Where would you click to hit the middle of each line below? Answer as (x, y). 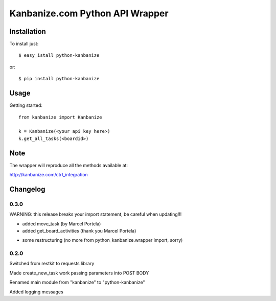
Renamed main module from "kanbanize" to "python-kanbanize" (77, 282)
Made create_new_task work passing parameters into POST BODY (79, 273)
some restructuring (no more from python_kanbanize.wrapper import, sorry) (102, 240)
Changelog (27, 189)
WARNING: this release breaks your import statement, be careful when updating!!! (96, 214)
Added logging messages (36, 292)
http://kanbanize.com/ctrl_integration (49, 175)
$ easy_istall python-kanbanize (59, 55)
